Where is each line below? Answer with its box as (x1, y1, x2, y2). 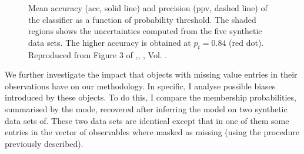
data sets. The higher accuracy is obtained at (28, 36, 191, 48)
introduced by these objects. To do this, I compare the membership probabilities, (5, 91, 296, 103)
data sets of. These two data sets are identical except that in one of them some (5, 114, 289, 126)
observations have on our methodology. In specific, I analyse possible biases (5, 79, 276, 92)
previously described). (5, 137, 83, 149)
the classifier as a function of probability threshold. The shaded (28, 13, 256, 25)
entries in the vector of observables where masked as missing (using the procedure (5, 126, 299, 138)
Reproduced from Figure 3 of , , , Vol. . (28, 48, 168, 61)
